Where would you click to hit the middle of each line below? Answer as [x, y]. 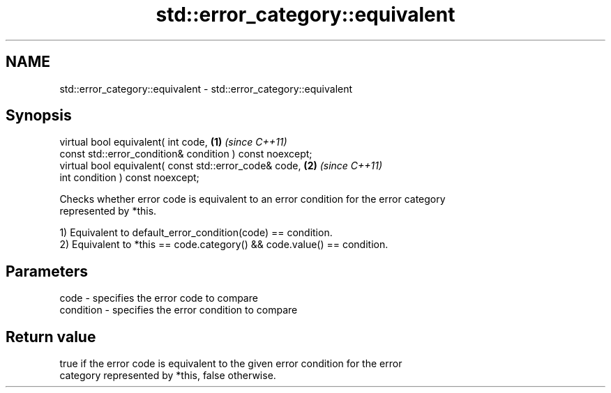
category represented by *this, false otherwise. [168, 376]
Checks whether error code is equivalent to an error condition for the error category [252, 199]
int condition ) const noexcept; [129, 178]
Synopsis [39, 116]
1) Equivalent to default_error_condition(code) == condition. [196, 233]
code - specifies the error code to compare [159, 298]
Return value [51, 337]
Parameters [47, 271]
